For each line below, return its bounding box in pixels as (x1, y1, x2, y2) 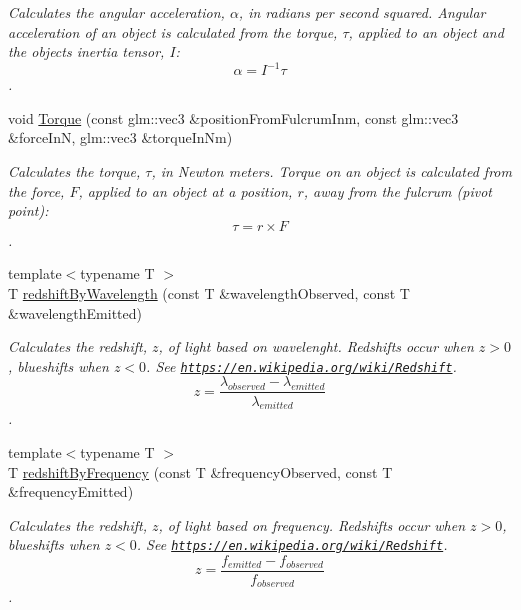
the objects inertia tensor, (8, 41, 165, 62)
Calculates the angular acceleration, (8, 2, 225, 22)
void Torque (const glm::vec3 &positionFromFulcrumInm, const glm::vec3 (8, 107, 459, 128)
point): (8, 200, 49, 221)
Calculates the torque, (8, 161, 141, 182)
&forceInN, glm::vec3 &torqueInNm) (8, 127, 233, 148)
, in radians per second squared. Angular (238, 2, 486, 22)
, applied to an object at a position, (78, 180, 293, 201)
